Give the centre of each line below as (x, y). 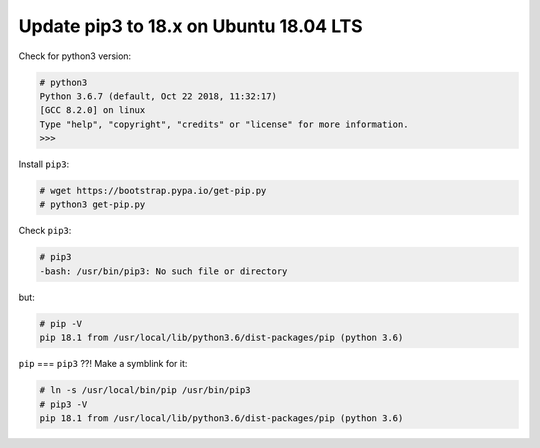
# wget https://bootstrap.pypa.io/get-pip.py (153, 191)
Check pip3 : (45, 231)
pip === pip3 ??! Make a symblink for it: (103, 364)
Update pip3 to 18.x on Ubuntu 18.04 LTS (191, 26)
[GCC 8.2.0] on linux (92, 110)
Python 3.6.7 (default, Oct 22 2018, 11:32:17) (158, 96)
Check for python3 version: (75, 56)
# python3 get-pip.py (92, 204)
